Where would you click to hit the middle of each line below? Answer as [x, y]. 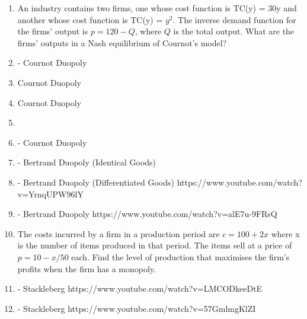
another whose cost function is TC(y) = [90, 19]
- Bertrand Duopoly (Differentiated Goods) [96, 182]
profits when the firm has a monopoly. [87, 268]
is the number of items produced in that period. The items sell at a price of [155, 245]
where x [285, 233]
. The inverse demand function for [234, 19]
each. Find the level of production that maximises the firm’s [180, 256]
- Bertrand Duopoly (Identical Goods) [87, 162]
